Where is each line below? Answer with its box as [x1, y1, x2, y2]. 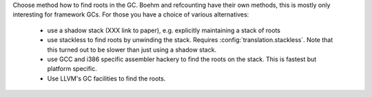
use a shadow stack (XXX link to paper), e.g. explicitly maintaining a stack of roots [47, 26, 280, 34]
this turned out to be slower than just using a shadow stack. [47, 45, 217, 54]
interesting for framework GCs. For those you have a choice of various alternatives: [12, 10, 249, 19]
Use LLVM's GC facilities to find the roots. [47, 74, 166, 83]
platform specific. [47, 65, 98, 73]
